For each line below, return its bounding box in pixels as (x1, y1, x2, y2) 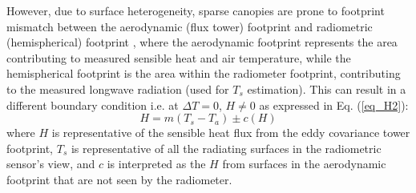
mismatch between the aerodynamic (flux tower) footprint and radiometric (6, 18, 373, 34)
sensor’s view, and (6, 155, 95, 172)
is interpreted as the (107, 155, 206, 172)
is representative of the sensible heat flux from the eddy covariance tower (51, 124, 410, 141)
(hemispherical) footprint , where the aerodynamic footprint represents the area (6, 34, 398, 50)
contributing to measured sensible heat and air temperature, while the (6, 49, 351, 66)
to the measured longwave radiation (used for (6, 80, 229, 97)
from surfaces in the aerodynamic (222, 155, 386, 172)
